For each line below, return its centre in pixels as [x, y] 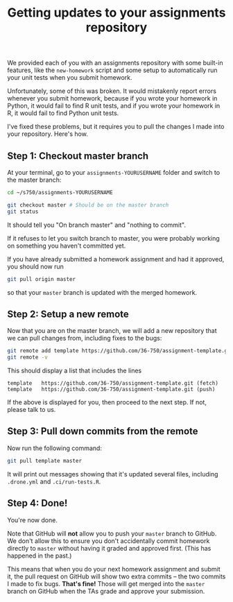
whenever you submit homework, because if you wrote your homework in [112, 98]
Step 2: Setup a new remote [68, 314]
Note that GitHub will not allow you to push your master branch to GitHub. [112, 533]
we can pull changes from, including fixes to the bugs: [85, 338]
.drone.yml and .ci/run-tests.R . [54, 481]
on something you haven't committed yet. [67, 246]
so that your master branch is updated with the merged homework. [102, 292]
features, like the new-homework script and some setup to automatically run [112, 70]
